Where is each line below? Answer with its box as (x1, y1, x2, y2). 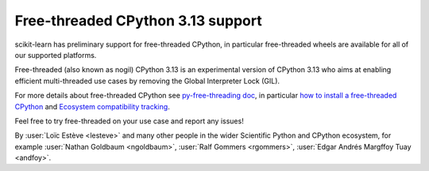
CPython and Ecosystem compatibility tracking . (14, 101, 170, 111)
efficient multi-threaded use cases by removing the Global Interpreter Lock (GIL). (14, 76, 280, 85)
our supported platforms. (14, 50, 97, 59)
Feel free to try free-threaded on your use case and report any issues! (14, 116, 244, 126)
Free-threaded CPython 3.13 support (14, 12, 262, 29)
